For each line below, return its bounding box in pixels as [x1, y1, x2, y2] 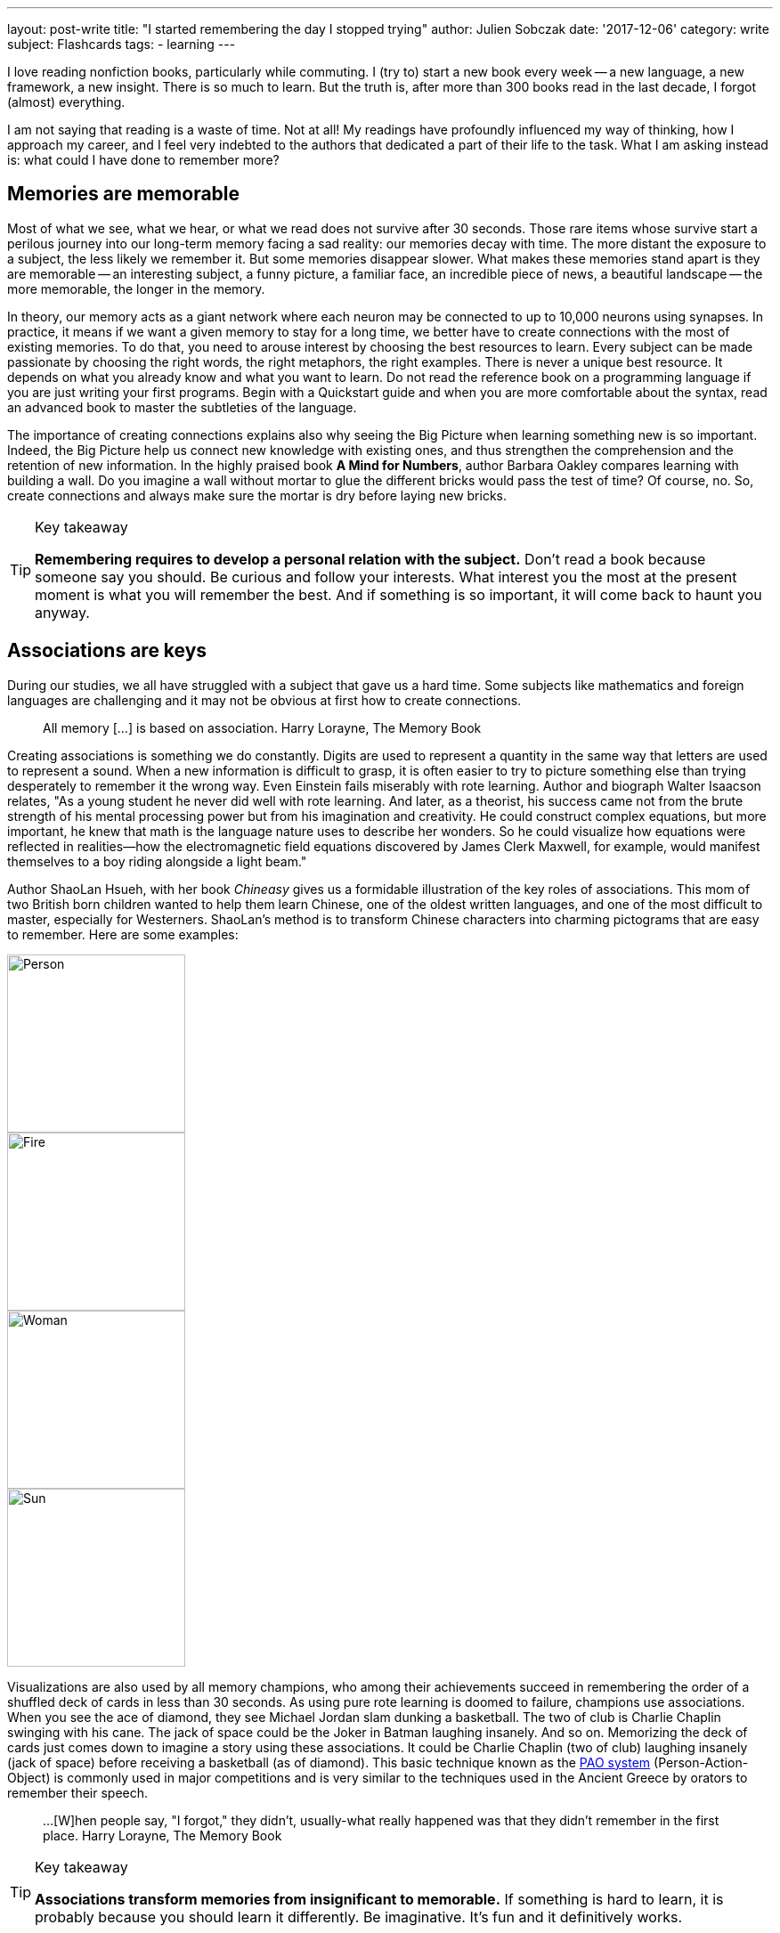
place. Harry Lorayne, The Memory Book [43, 1827, 282, 1843]
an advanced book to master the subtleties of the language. [7, 399, 357, 415]
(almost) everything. [7, 94, 126, 110]
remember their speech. [7, 1784, 149, 1800]
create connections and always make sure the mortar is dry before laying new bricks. [7, 487, 507, 503]
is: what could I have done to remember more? [7, 152, 280, 167]
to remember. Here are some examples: [7, 926, 239, 942]
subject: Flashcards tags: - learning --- [7, 37, 236, 52]
